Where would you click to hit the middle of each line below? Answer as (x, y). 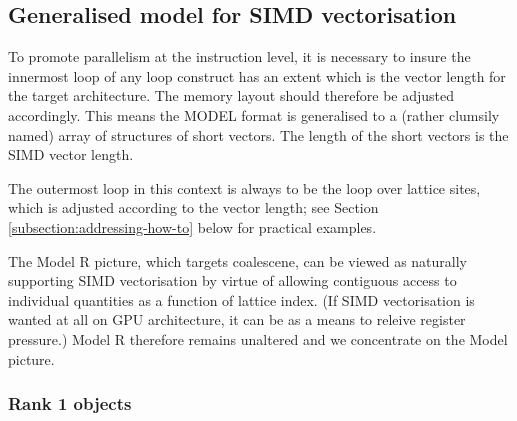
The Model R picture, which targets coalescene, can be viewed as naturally (238, 260)
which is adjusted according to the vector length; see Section (193, 207)
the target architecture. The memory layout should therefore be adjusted (231, 95)
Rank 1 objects (70, 403)
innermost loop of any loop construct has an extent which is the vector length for (257, 75)
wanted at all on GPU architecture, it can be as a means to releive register (237, 319)
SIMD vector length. (71, 154)
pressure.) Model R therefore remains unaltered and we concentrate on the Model (258, 338)
